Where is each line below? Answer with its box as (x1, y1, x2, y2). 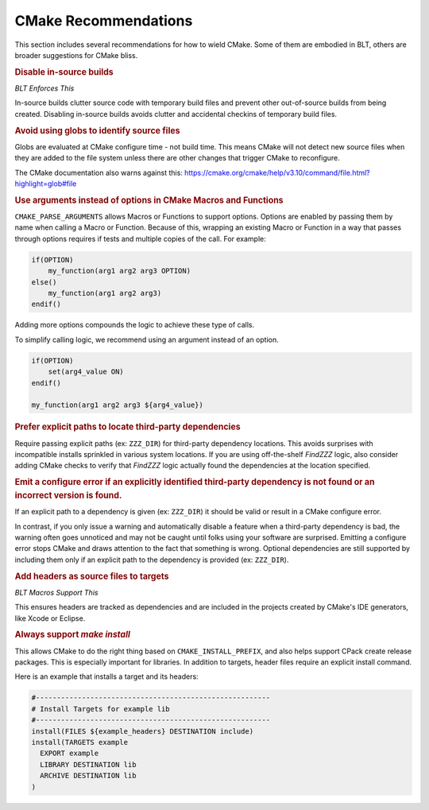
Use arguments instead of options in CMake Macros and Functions (14, 195, 284, 206)
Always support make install (14, 629, 131, 640)
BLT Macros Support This (14, 587, 99, 597)
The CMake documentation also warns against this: (14, 168, 183, 177)
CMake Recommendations (14, 12, 193, 29)
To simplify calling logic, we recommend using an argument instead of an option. (14, 335, 280, 344)
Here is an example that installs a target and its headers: (14, 672, 199, 681)
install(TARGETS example (31, 738, 129, 746)
